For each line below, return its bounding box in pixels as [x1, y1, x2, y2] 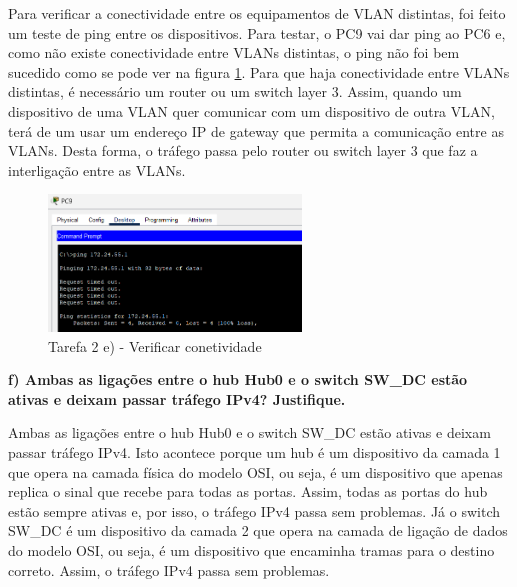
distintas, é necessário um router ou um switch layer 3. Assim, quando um [8, 81, 462, 102]
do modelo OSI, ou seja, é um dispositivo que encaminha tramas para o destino [8, 539, 495, 560]
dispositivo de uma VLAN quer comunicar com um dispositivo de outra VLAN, [8, 100, 495, 121]
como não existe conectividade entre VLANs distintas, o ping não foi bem [8, 42, 460, 63]
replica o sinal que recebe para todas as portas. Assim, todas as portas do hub [8, 481, 488, 502]
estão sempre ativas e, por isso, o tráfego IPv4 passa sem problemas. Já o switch [8, 500, 501, 521]
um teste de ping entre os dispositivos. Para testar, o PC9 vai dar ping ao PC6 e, [8, 22, 506, 43]
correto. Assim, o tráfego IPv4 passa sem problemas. [8, 559, 330, 580]
